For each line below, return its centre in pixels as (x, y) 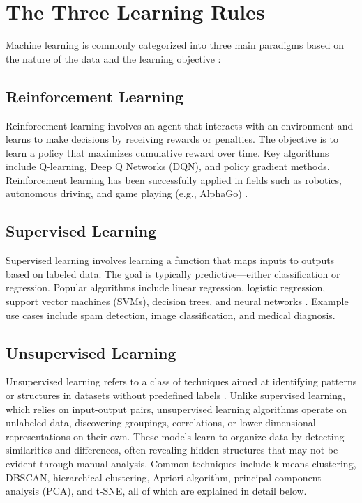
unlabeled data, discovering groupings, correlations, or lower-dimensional (161, 423)
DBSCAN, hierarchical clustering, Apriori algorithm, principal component (164, 477)
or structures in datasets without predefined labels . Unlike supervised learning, (175, 395)
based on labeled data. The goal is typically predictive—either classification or (173, 273)
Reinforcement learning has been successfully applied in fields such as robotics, (174, 179)
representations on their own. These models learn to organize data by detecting (175, 436)
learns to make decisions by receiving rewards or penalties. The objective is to (172, 139)
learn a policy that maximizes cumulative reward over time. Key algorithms (167, 152)
